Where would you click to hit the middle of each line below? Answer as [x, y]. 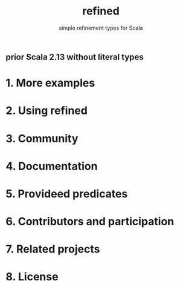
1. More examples [50, 83]
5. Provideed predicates [67, 193]
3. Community [42, 138]
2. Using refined [47, 111]
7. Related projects [53, 249]
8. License [32, 277]
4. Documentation [52, 166]
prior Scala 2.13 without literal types [75, 57]
